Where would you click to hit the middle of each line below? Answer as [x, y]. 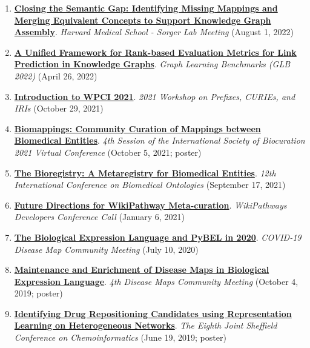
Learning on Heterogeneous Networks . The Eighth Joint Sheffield [146, 325]
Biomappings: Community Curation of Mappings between [137, 128]
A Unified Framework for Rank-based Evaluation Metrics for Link [155, 52]
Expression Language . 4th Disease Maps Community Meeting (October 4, [156, 281]
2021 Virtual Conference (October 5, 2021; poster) [108, 152]
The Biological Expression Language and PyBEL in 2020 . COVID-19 [158, 237]
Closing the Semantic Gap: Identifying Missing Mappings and [146, 8]
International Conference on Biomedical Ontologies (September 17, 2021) [150, 185]
